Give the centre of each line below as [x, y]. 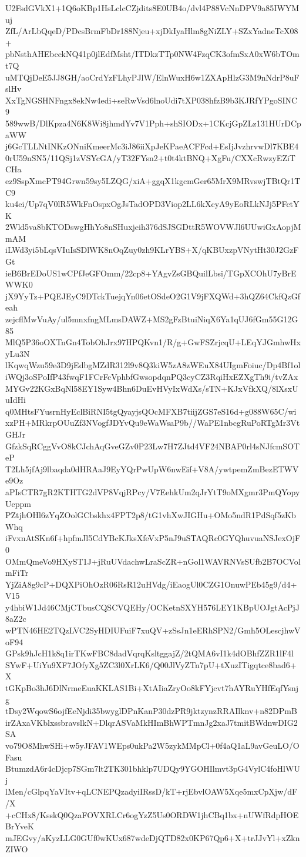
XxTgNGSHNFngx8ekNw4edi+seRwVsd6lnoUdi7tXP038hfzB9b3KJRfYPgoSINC [152, 100]
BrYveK [20, 826]
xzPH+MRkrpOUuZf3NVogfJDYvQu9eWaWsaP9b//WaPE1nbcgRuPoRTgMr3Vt [153, 423]
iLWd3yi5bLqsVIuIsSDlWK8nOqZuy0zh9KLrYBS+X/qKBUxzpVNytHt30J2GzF [152, 250]
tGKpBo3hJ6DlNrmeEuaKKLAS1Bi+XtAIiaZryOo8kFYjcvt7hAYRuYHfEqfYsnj [152, 688]
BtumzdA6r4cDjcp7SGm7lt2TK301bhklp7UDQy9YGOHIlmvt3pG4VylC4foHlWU [153, 768]
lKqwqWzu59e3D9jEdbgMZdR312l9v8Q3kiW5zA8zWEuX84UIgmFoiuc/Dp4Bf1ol [153, 365]
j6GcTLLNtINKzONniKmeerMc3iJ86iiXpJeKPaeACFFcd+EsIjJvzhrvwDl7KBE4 [152, 146]
